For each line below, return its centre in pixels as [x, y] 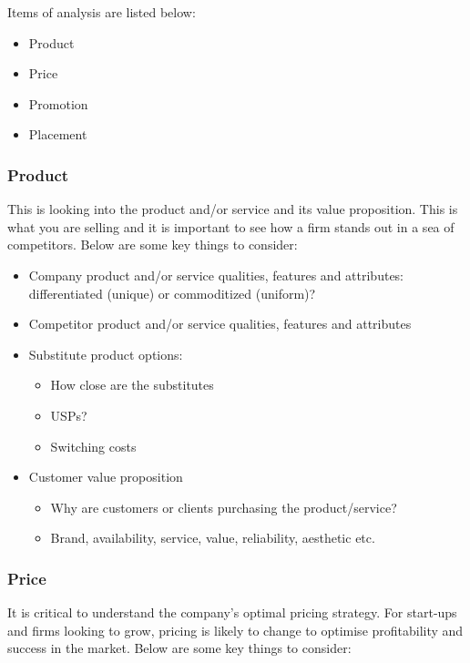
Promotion [58, 103]
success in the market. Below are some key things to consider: [179, 648]
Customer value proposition [106, 477]
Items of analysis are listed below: [102, 12]
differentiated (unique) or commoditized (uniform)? [172, 293]
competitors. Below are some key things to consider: [153, 245]
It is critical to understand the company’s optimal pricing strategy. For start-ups [232, 612]
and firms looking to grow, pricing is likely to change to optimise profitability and [235, 630]
